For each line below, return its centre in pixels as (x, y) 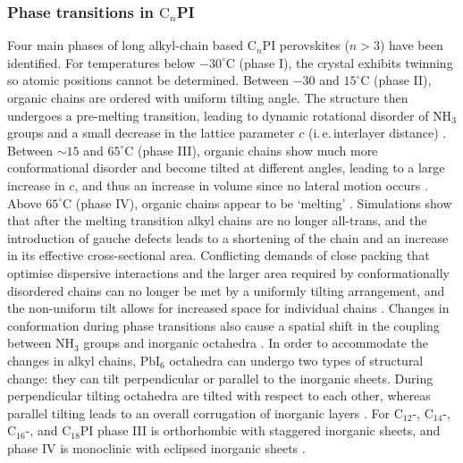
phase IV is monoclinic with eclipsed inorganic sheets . (156, 447)
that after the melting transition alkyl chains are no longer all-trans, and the (217, 220)
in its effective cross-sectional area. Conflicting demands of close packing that (219, 255)
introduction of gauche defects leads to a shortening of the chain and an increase (228, 237)
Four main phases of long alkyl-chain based (126, 45)
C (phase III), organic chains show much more (251, 150)
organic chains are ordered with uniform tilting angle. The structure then (208, 97)
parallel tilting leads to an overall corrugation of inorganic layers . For (199, 412)
